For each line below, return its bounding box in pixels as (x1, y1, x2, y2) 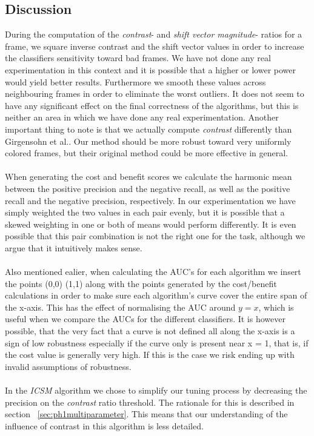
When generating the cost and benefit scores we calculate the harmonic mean (5, 170, 292, 183)
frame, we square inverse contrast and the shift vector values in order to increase (5, 39, 304, 52)
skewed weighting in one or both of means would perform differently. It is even (5, 217, 296, 230)
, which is (258, 300, 294, 313)
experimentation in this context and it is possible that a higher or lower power (5, 63, 296, 76)
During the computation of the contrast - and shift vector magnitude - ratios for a (5, 28, 302, 41)
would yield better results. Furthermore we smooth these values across (5, 75, 266, 88)
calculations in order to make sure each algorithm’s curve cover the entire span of (5, 289, 307, 302)
